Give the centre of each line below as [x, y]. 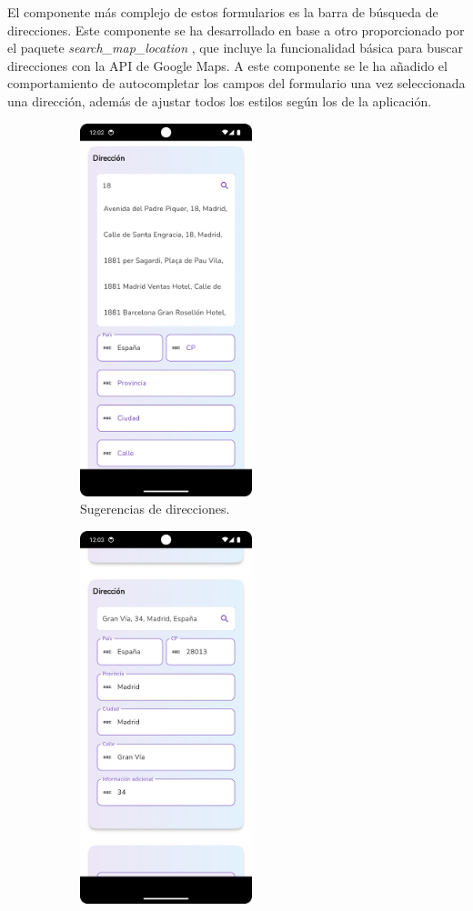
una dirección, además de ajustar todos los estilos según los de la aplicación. [220, 100]
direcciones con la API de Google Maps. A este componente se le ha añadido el [227, 65]
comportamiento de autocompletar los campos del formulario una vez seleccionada [236, 83]
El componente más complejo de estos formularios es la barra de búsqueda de [223, 12]
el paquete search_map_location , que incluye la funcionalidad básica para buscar [235, 48]
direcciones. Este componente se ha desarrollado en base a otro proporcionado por [236, 30]
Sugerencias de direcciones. [155, 509]
